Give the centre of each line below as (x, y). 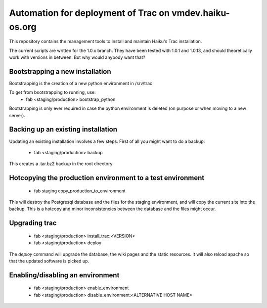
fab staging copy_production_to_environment (80, 191)
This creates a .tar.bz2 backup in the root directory (61, 164)
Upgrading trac (33, 223)
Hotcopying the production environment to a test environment (107, 178)
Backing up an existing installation (63, 129)
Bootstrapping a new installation (60, 71)
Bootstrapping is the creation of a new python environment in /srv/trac (81, 84)
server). (17, 115)
